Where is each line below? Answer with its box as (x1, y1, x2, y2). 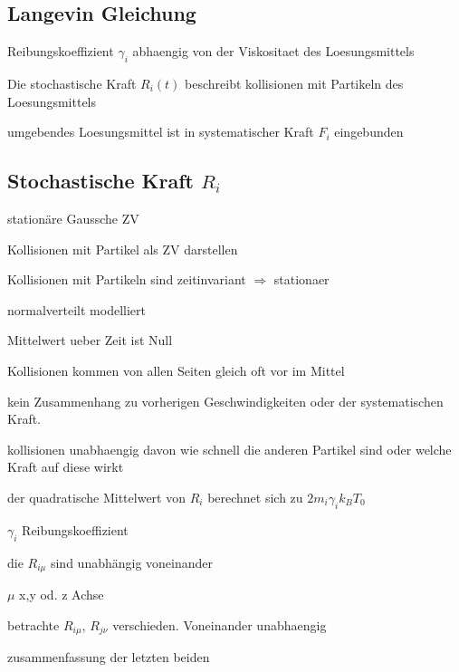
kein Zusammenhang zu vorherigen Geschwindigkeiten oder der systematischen (7, 391, 444, 410)
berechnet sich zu (207, 487, 303, 506)
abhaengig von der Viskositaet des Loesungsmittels (132, 42, 415, 61)
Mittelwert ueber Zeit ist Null (7, 331, 173, 350)
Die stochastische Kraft (7, 74, 137, 92)
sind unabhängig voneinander (50, 552, 214, 571)
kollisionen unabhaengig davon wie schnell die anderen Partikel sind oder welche (7, 439, 452, 458)
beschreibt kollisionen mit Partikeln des (185, 74, 404, 92)
